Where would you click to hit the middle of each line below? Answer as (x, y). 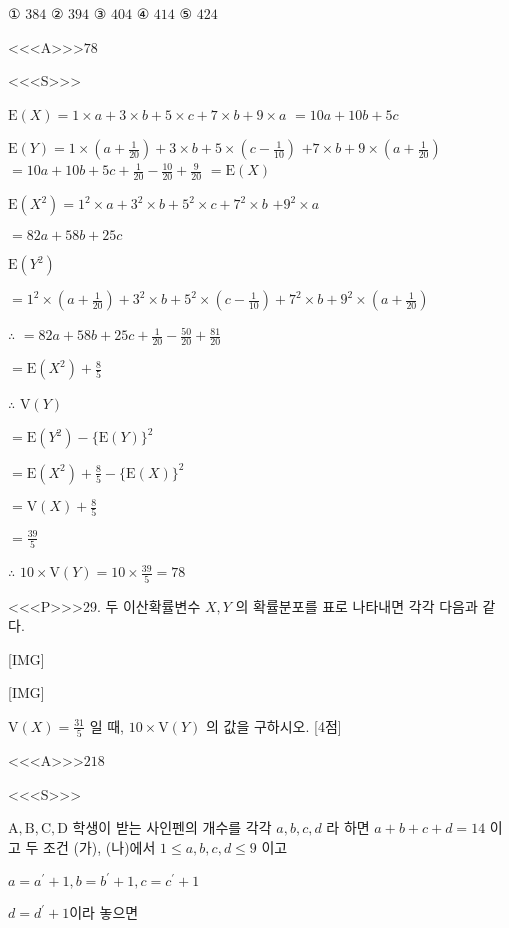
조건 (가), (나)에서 (99, 847)
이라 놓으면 (104, 912)
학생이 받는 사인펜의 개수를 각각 (172, 827)
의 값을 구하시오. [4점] (273, 725)
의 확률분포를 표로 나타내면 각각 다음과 (356, 605)
